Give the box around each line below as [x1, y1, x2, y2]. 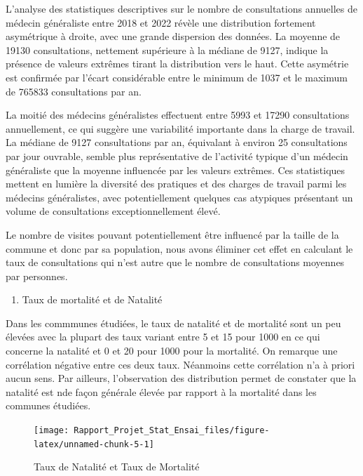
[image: [34, 425, 69, 436]
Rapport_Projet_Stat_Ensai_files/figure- [74, 425, 270, 436]
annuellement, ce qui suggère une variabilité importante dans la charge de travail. [6, 121, 355, 135]
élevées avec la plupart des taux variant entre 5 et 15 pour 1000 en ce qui [6, 329, 320, 344]
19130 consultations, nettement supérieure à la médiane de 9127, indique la [6, 42, 329, 57]
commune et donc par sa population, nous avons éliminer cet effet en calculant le [6, 241, 353, 256]
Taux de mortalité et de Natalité [22, 292, 163, 307]
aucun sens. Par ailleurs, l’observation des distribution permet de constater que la [6, 371, 357, 385]
